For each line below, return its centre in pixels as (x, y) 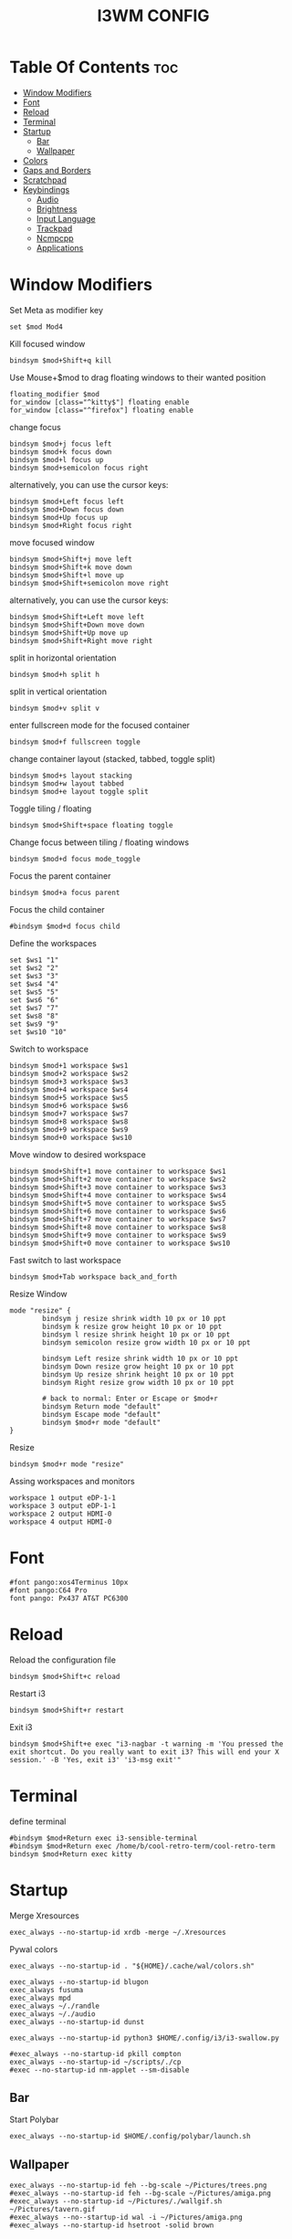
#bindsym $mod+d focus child (65, 926)
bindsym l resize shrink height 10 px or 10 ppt (136, 1335)
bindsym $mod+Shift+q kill (61, 360)
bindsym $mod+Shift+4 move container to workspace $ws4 (118, 1195)
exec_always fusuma (47, 1990)
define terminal (38, 1821)
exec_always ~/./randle (55, 2006)
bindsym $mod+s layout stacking (71, 776)
